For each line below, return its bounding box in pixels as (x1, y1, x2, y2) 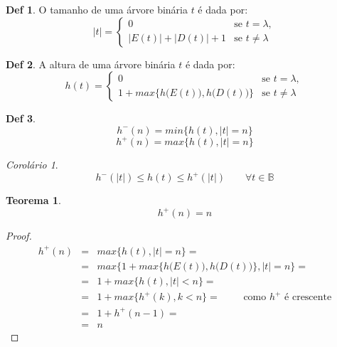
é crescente (284, 292, 332, 303)
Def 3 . (6, 111, 36, 126)
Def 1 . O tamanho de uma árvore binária (6, 2, 188, 16)
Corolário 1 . (6, 157, 58, 172)
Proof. (6, 228, 32, 243)
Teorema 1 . (6, 193, 61, 208)
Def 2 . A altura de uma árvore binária (6, 56, 176, 71)
